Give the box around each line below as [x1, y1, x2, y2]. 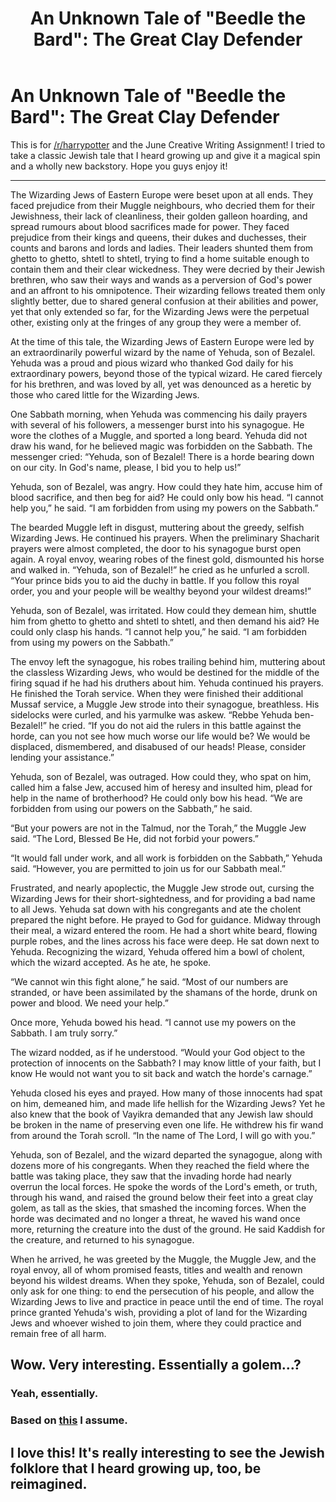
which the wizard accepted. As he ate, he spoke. [10, 956, 212, 968]
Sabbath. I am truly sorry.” [10, 1027, 118, 1039]
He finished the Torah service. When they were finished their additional [10, 687, 304, 699]
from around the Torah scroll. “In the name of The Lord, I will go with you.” [10, 1129, 316, 1141]
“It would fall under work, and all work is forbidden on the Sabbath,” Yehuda [10, 852, 323, 864]
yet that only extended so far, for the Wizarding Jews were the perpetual [10, 305, 310, 317]
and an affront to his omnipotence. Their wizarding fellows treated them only [10, 284, 326, 296]
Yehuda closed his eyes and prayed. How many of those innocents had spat [10, 1087, 323, 1099]
